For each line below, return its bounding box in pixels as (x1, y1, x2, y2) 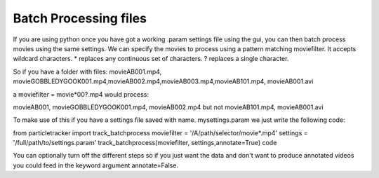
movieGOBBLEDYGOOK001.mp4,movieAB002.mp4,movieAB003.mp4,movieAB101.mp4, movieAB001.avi (13, 77, 314, 85)
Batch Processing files (13, 11, 147, 26)
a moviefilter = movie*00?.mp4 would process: (13, 90, 149, 98)
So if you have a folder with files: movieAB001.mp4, (13, 67, 162, 76)
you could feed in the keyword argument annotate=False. (13, 161, 179, 170)
